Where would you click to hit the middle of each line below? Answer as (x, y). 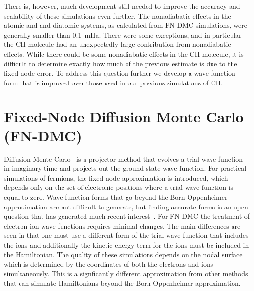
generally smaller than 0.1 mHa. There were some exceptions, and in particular (123, 34)
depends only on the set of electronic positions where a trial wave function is (119, 187)
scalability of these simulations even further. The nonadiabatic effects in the (117, 15)
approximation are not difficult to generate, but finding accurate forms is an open (126, 206)
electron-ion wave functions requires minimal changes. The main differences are (122, 225)
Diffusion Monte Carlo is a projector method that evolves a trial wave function (124, 158)
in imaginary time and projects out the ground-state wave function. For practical (125, 168)
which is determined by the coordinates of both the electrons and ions (109, 264)
